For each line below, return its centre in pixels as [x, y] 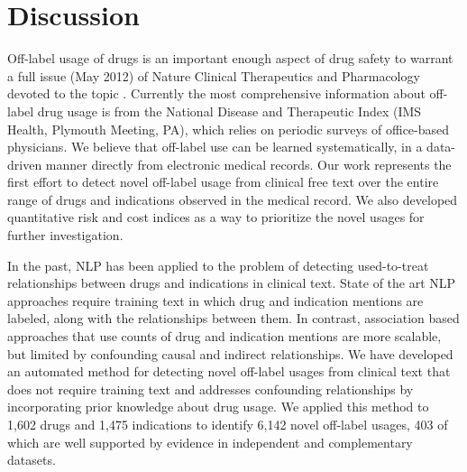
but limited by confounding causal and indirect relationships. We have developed [230, 353]
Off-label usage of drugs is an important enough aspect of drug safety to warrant [230, 58]
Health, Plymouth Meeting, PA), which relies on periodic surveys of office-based [229, 129]
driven [25, 164]
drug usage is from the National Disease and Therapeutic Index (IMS [229, 111]
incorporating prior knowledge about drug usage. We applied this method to [218, 407]
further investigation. [65, 235]
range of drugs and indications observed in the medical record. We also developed [233, 199]
